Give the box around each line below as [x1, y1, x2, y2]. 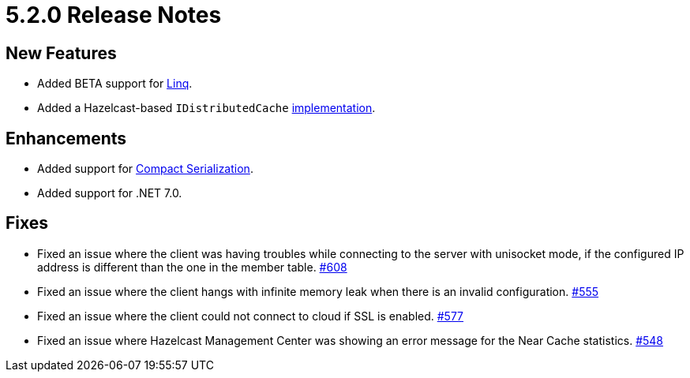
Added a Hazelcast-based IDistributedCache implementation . [37, 101, 376, 115]
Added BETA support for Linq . [37, 77, 193, 91]
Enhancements [6, 128, 127, 148]
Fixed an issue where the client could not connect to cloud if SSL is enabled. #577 [37, 309, 464, 323]
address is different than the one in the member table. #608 [37, 260, 347, 274]
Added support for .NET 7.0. [37, 186, 182, 200]
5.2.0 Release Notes [6, 2, 222, 28]
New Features [6, 43, 117, 63]
